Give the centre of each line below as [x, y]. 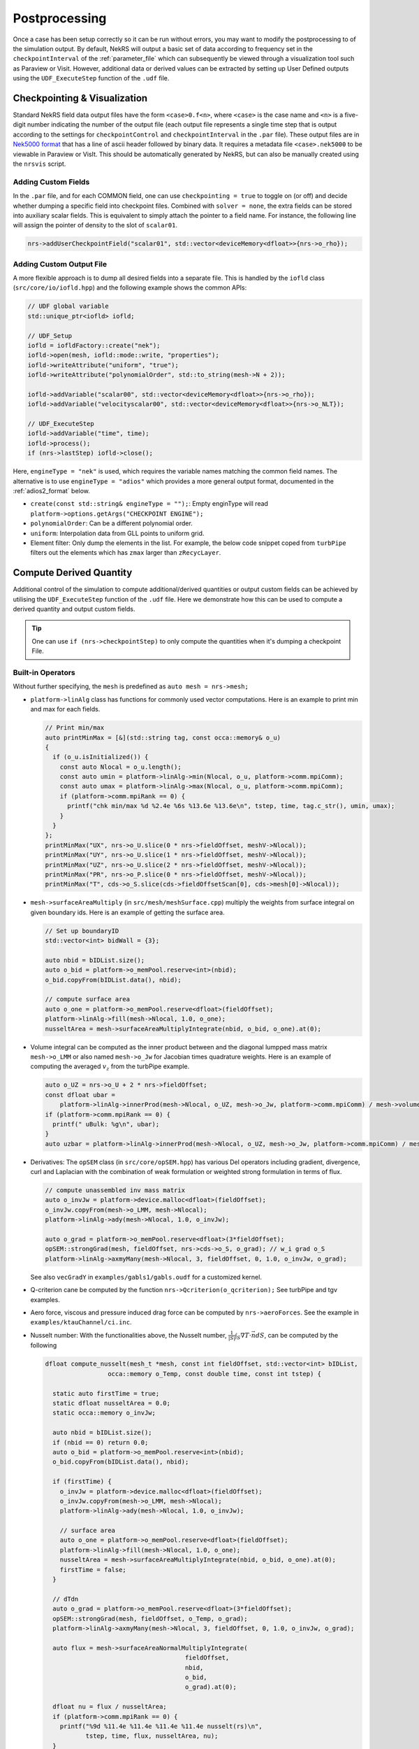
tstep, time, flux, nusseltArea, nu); [152, 1736]
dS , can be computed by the [297, 1335]
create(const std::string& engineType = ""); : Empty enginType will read [149, 504]
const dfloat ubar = [80, 1095]
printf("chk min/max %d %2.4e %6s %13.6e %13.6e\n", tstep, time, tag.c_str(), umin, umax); [231, 806]
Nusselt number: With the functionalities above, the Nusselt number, [128, 1335]
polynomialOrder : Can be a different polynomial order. [112, 523]
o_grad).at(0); [211, 1687]
